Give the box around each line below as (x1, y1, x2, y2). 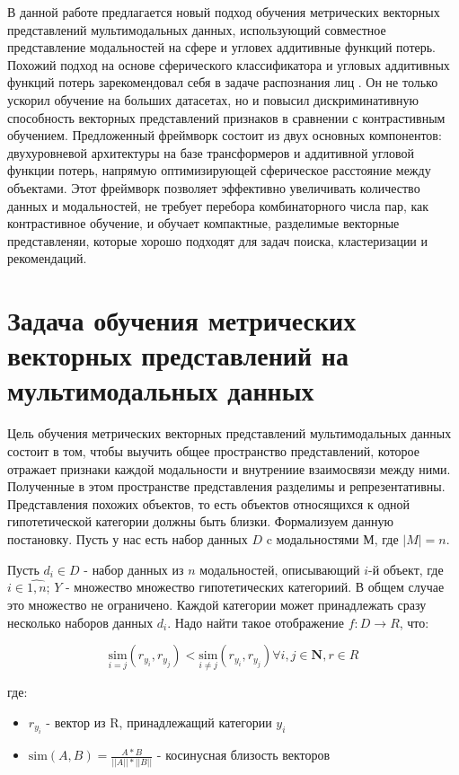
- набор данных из (84, 559, 184, 578)
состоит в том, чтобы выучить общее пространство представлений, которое (7, 442, 420, 460)
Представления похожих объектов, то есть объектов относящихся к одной (7, 494, 410, 513)
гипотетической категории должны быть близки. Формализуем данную (7, 512, 393, 531)
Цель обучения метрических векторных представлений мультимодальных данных (7, 424, 452, 443)
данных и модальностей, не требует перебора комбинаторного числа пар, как (7, 196, 429, 215)
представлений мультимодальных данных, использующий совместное (7, 20, 386, 39)
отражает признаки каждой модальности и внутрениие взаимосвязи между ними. (7, 459, 451, 478)
